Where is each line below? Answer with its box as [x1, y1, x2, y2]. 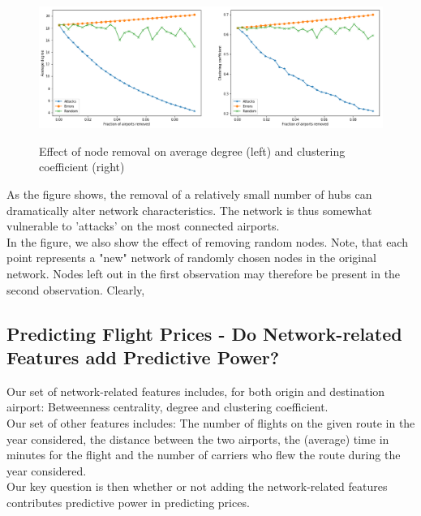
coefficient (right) [39, 158, 125, 175]
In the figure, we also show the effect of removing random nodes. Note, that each [6, 233, 408, 250]
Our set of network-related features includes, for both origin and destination [6, 382, 385, 399]
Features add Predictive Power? [6, 345, 280, 370]
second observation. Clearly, [6, 281, 145, 298]
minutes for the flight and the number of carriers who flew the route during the [6, 446, 401, 463]
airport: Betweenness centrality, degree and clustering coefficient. [6, 398, 329, 415]
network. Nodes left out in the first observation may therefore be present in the [6, 265, 401, 282]
